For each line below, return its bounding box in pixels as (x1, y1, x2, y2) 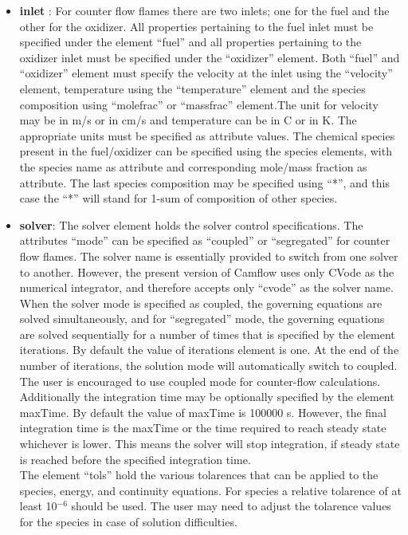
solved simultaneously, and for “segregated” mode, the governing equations (19, 310, 385, 327)
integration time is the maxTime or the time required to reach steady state (19, 419, 386, 436)
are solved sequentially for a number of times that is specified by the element (19, 325, 395, 342)
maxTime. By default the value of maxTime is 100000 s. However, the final (19, 403, 386, 420)
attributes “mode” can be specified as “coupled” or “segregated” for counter (19, 232, 390, 249)
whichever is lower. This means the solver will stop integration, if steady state (19, 435, 400, 452)
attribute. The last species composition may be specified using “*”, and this (19, 174, 390, 191)
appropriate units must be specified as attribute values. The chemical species (19, 127, 395, 144)
